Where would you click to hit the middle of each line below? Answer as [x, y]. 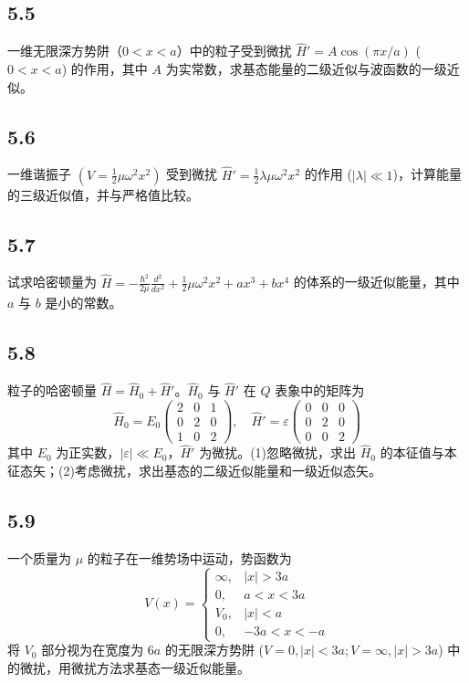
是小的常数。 [83, 303]
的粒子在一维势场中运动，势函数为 [189, 557]
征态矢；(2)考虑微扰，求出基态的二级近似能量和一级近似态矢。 [194, 471]
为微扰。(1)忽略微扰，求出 [278, 452]
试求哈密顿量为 [52, 282]
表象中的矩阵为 [320, 390]
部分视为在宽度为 [93, 650]
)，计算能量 [427, 174]
